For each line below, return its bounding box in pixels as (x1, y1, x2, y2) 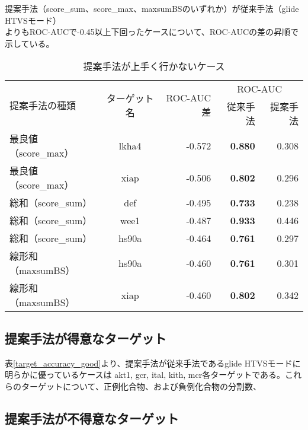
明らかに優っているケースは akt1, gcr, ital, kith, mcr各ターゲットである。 (5, 368, 285, 381)
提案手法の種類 (9, 98, 76, 112)
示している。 (5, 37, 54, 49)
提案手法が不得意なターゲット (5, 409, 179, 427)
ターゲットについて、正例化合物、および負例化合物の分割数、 (21, 380, 261, 392)
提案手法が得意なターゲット (5, 329, 166, 347)
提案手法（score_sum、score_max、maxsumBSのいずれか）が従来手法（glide (5, 2, 299, 14)
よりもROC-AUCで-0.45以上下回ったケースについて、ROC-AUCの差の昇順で (5, 26, 299, 38)
